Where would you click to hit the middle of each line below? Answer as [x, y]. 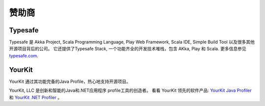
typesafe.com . [24, 55]
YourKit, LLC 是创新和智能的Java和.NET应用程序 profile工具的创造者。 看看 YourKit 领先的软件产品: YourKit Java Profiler [131, 90]
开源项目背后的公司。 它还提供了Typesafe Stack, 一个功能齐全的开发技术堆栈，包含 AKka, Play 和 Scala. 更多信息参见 [128, 49]
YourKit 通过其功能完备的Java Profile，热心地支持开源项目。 [70, 81]
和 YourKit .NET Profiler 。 [36, 97]
